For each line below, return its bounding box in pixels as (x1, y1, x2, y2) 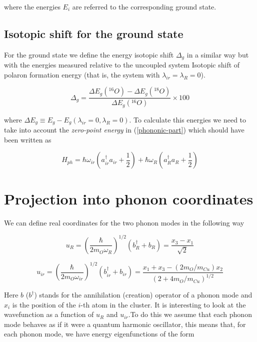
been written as (4, 134, 51, 144)
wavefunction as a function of (4, 309, 94, 319)
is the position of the (12, 299, 76, 309)
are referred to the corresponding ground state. (72, 1, 216, 11)
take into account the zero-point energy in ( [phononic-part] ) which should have (4, 124, 244, 135)
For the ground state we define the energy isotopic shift (4, 49, 174, 59)
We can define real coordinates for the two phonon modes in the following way (4, 217, 244, 227)
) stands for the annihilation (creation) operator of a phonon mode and (34, 289, 252, 300)
